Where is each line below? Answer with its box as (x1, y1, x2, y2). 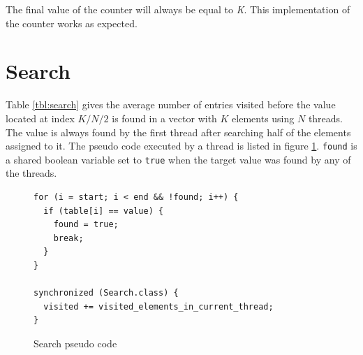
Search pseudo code (34, 335, 117, 350)
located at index (6, 110, 75, 125)
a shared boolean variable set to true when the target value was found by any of (6, 152, 351, 166)
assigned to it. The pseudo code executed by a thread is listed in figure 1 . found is (6, 138, 357, 153)
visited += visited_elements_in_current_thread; (43, 301, 274, 312)
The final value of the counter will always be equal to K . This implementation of (6, 2, 350, 16)
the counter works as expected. (6, 15, 138, 30)
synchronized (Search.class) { (34, 288, 179, 298)
